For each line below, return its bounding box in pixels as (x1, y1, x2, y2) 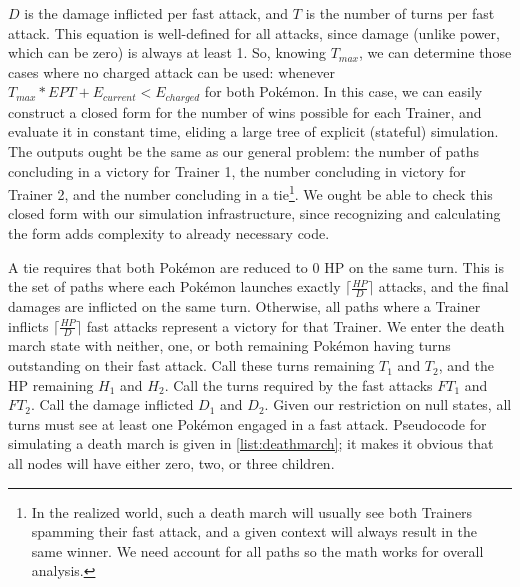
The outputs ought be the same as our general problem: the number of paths (8, 141, 480, 162)
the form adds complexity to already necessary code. (8, 223, 330, 244)
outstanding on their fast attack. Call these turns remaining (8, 355, 375, 376)
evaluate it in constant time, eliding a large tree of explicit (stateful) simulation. (8, 121, 499, 142)
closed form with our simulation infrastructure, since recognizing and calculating (8, 203, 501, 224)
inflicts (8, 315, 49, 336)
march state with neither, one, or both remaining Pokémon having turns (8, 335, 451, 356)
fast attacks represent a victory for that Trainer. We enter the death (86, 315, 505, 336)
